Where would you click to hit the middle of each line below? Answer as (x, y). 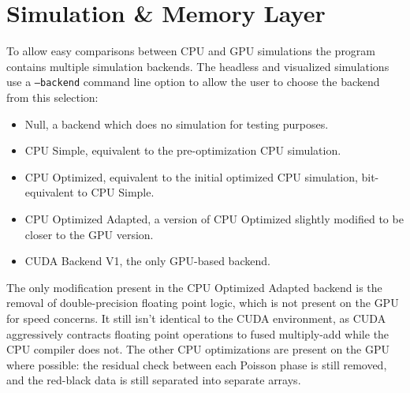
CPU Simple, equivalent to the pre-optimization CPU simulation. (183, 150)
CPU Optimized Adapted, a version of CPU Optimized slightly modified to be (214, 218)
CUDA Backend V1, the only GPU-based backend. (147, 261)
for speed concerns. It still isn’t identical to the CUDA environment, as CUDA (196, 318)
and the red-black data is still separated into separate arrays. (154, 380)
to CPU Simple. (116, 192)
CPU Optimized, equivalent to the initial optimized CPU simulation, (191, 176)
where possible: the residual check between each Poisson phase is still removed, (197, 364)
